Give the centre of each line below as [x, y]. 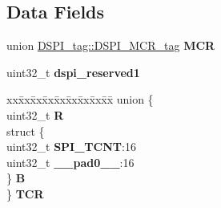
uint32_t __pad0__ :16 [70, 162]
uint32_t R [35, 114]
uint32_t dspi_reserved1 [73, 72]
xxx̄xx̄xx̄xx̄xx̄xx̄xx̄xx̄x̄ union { [80, 99]
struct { [26, 131]
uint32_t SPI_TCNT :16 [71, 147]
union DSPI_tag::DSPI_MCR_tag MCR [111, 45]
